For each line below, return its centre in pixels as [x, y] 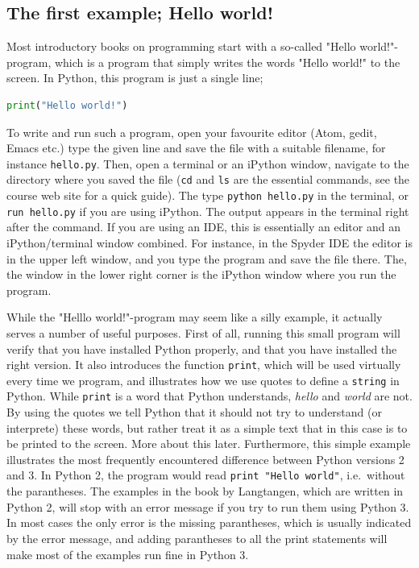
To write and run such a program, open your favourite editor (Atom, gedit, [192, 132]
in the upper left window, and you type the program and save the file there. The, [207, 258]
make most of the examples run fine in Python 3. [128, 554]
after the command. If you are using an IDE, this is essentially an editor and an [203, 227]
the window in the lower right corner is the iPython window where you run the [201, 274]
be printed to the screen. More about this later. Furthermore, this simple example [209, 444]
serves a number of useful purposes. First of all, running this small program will [203, 332]
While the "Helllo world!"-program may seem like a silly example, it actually [195, 317]
